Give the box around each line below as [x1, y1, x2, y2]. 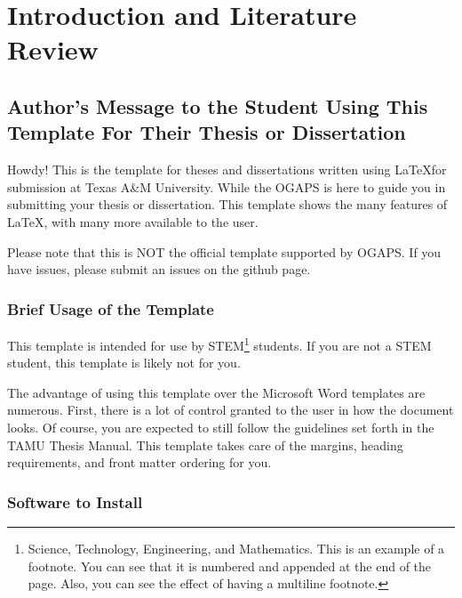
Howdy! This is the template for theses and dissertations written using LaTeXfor [7, 160, 447, 179]
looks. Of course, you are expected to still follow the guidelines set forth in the [7, 417, 434, 436]
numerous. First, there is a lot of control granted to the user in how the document [7, 400, 454, 419]
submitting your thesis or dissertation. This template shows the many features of [7, 195, 448, 214]
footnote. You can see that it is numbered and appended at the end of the [28, 556, 432, 575]
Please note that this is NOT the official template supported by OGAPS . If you [7, 242, 442, 261]
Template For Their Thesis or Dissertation [7, 118, 406, 146]
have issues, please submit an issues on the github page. [7, 260, 311, 279]
